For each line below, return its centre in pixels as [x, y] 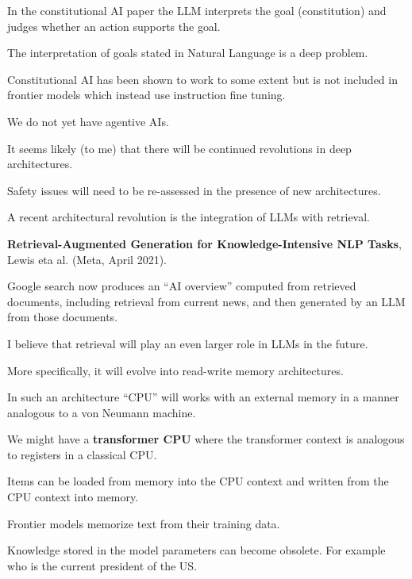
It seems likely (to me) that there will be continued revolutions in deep [179, 148]
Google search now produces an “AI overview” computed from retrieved [182, 286]
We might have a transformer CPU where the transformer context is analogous [206, 439]
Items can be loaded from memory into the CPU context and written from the [198, 481]
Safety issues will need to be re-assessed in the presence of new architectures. [194, 190]
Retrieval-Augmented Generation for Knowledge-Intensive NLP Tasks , [204, 243]
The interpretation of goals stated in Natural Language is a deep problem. [188, 53]
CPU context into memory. [73, 497]
